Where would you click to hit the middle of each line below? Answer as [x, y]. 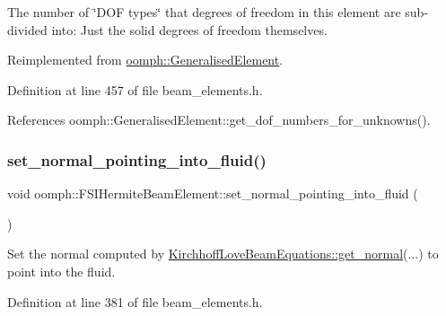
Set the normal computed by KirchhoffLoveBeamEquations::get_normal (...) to [223, 254]
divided [27, 29]
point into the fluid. [61, 271]
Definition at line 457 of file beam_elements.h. [135, 89]
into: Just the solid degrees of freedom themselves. [189, 29]
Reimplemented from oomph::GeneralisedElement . [145, 60]
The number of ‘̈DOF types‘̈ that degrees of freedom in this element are [204, 12]
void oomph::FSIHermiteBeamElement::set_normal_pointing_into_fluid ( [213, 193]
